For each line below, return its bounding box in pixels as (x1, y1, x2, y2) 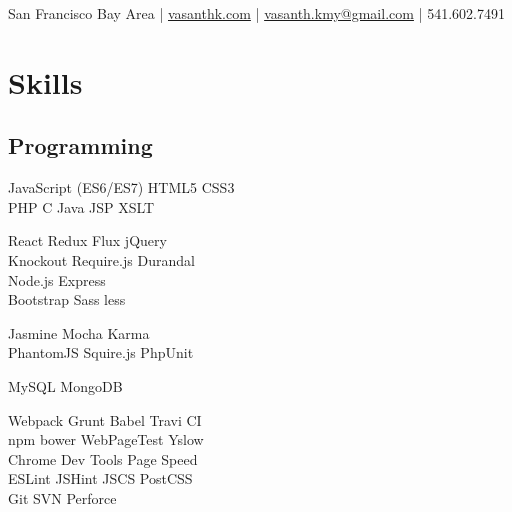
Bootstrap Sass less (8, 289, 126, 310)
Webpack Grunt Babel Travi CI (8, 409, 202, 430)
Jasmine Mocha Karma (8, 322, 150, 343)
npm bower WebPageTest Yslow (8, 429, 204, 450)
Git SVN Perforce (8, 487, 117, 508)
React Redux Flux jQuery (8, 230, 167, 251)
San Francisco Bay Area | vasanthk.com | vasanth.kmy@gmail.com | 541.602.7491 (8, 3, 505, 23)
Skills (8, 61, 83, 102)
